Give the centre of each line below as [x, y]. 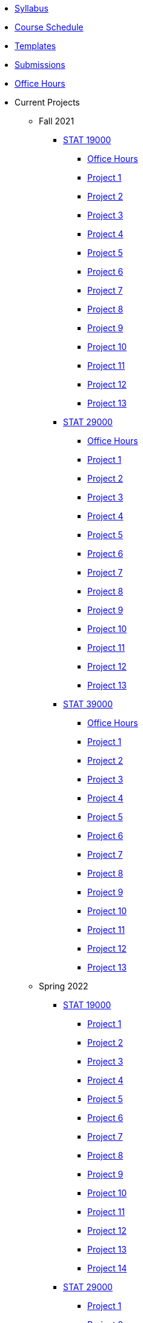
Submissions [40, 65]
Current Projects [47, 102]
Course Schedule [49, 27]
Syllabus [32, 8]
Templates [35, 46]
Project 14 [107, 1268]
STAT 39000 [88, 704]
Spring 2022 [64, 986]
